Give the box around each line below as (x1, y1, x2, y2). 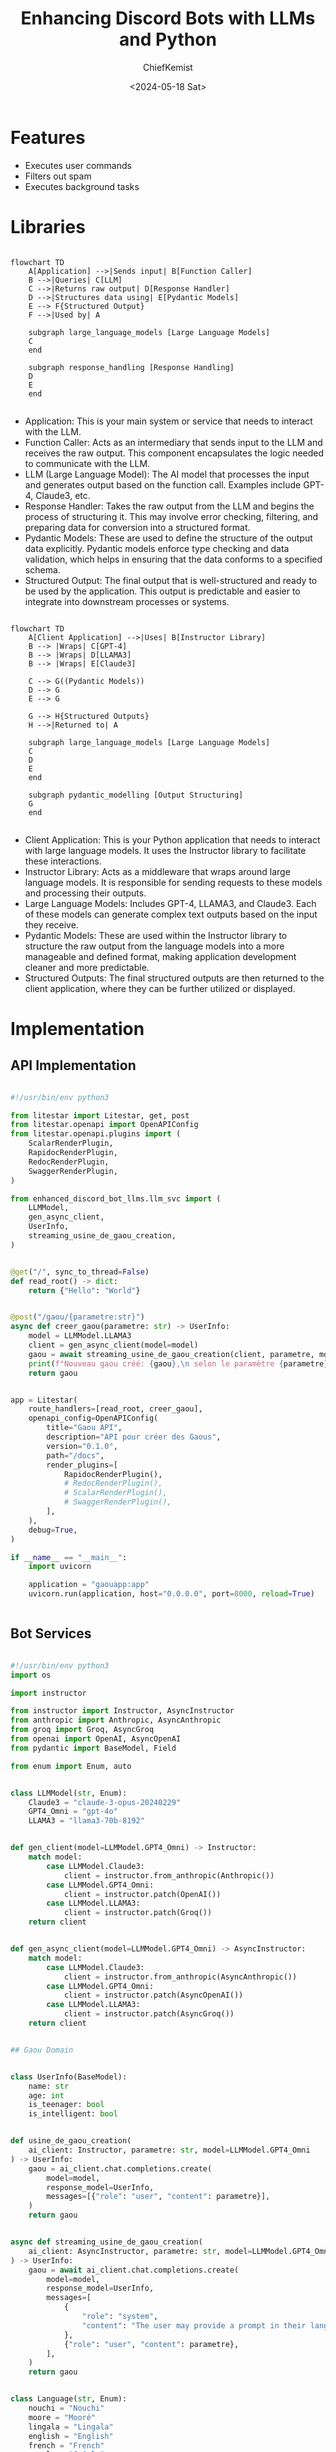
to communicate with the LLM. (24, 457, 151, 469)
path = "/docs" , (46, 1450, 105, 1461)
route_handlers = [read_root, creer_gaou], (28, 1404, 203, 1414)
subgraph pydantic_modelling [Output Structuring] (28, 790, 244, 800)
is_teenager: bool (28, 2100, 105, 2110)
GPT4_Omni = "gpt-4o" (28, 1807, 118, 1817)
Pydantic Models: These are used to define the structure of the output (24, 532, 313, 544)
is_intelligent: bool (28, 2109, 118, 2119)
